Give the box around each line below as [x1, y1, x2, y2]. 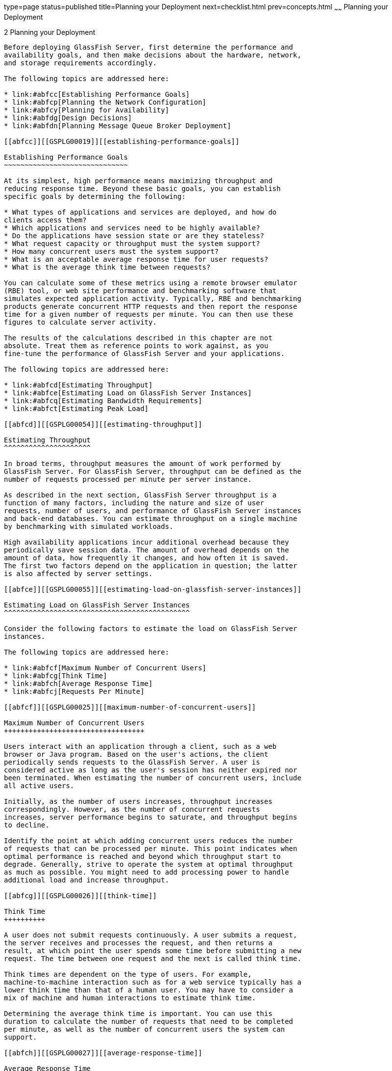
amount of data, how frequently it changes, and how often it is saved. [4, 553, 289, 562]
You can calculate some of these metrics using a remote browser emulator [4, 278, 297, 287]
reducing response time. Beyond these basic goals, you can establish [4, 184, 281, 192]
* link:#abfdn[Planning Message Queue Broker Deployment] [4, 121, 231, 130]
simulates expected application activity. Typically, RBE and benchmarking [4, 294, 301, 302]
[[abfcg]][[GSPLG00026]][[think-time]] [4, 891, 157, 900]
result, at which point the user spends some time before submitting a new [4, 946, 301, 955]
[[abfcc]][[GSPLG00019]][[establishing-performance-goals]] [4, 137, 240, 145]
